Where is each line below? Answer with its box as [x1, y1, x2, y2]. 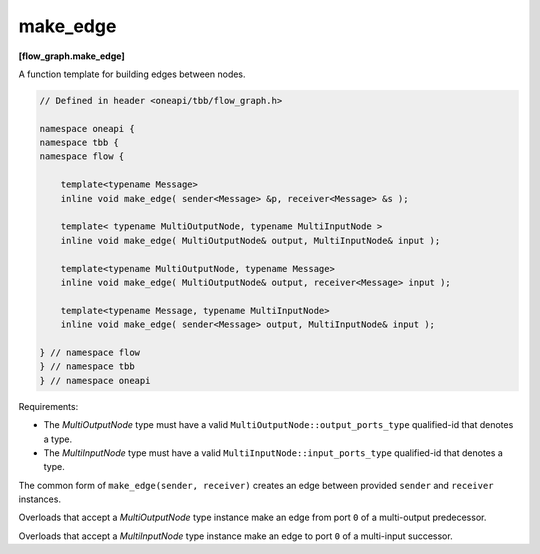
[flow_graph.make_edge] [18, 50, 125, 62]
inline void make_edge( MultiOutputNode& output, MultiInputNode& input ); [60, 235, 441, 246]
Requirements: [18, 400, 79, 412]
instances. [18, 493, 62, 505]
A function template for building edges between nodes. [18, 68, 246, 80]
